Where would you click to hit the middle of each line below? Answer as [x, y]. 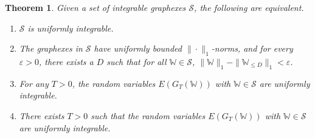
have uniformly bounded [138, 48]
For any [34, 83]
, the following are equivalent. [249, 7]
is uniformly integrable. [71, 28]
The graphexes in [51, 48]
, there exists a [66, 61]
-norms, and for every [252, 48]
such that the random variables [148, 115]
